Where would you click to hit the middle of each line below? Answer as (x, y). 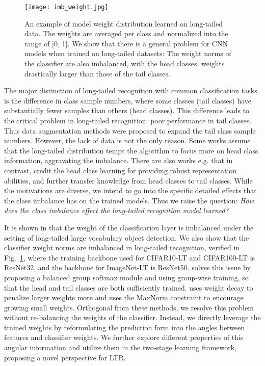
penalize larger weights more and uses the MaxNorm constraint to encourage (124, 297)
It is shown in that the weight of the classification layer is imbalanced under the (129, 227)
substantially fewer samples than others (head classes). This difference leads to (127, 110)
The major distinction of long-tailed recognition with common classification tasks (131, 90)
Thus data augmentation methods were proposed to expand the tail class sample (130, 130)
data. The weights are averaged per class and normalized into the (126, 33)
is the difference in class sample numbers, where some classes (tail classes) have (128, 100)
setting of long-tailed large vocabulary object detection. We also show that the (127, 237)
